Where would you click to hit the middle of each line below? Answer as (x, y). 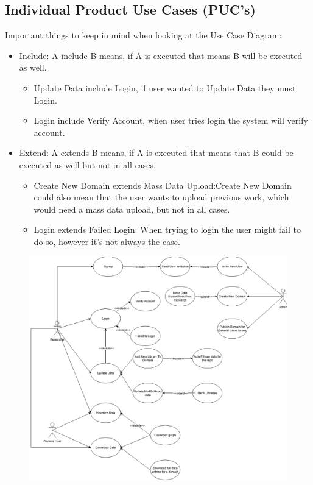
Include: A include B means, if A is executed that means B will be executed (161, 55)
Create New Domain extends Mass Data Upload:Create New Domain (163, 185)
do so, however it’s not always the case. (107, 241)
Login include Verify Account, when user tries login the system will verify (171, 120)
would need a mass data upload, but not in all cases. (132, 209)
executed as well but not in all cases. (87, 164)
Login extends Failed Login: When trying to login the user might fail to (167, 229)
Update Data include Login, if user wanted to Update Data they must (165, 87)
